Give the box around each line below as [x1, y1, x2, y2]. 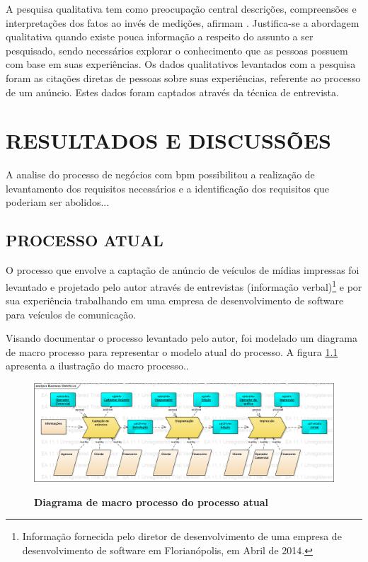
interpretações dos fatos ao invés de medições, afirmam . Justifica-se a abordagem [6, 15, 360, 30]
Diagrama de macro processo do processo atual [34, 494, 269, 509]
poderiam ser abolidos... [6, 195, 110, 210]
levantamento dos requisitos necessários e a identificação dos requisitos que [6, 180, 329, 195]
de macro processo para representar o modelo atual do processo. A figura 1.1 [6, 344, 338, 359]
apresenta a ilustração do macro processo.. [6, 358, 189, 373]
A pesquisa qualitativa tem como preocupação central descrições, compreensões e [6, 1, 357, 16]
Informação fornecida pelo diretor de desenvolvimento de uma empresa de [22, 529, 342, 544]
